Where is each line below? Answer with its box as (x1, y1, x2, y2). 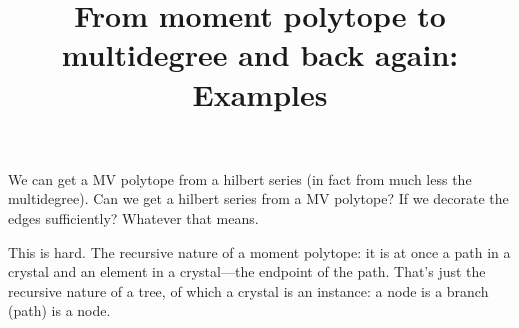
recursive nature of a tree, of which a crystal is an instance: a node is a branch (8, 280, 489, 301)
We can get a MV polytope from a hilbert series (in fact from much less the (8, 168, 472, 189)
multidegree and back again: (61, 34, 459, 75)
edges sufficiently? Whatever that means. (8, 207, 259, 228)
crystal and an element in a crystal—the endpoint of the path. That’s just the (8, 261, 486, 282)
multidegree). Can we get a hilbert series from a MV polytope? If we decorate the (8, 188, 509, 209)
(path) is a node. (8, 300, 111, 321)
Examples (192, 73, 328, 114)
